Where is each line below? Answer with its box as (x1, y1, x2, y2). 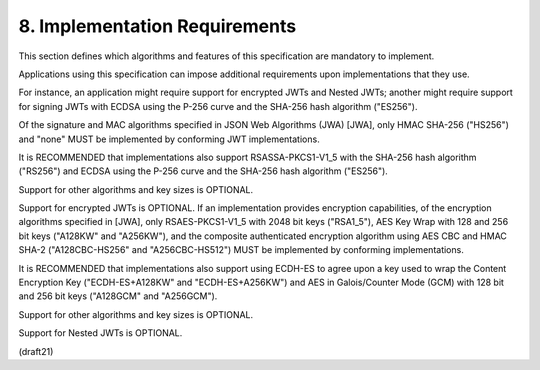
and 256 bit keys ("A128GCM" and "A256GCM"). (18, 290, 218, 302)
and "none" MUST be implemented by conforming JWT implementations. (18, 133, 320, 145)
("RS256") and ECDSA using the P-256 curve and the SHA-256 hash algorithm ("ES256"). (18, 165, 389, 177)
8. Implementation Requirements (18, 15, 297, 37)
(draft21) (18, 345, 54, 357)
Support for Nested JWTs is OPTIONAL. (18, 327, 183, 339)
